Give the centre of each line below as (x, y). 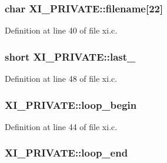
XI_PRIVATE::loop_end (66, 153)
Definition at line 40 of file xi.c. (61, 30)
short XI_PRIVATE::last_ (70, 56)
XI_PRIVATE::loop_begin (71, 104)
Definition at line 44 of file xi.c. (61, 126)
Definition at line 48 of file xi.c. (61, 79)
